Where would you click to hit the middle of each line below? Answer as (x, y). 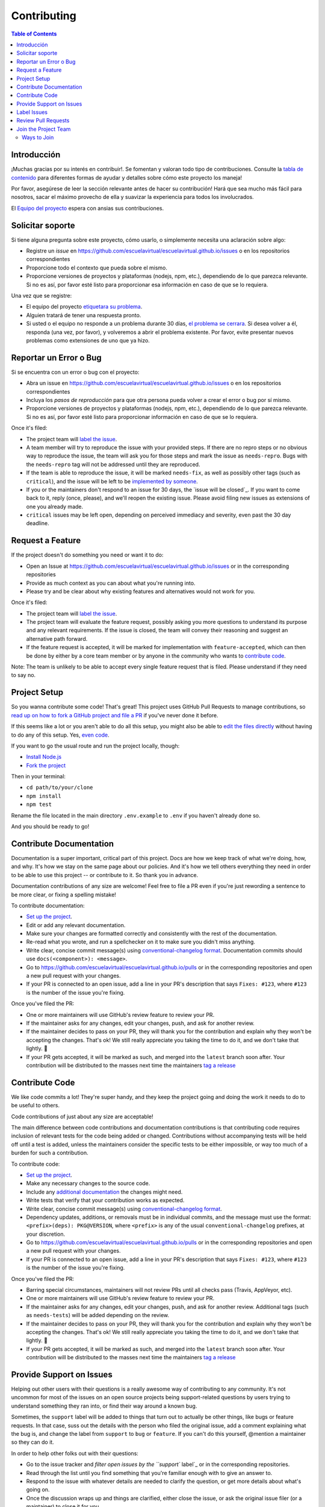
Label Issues (32, 112)
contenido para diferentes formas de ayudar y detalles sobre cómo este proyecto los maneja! (127, 177)
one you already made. (55, 506)
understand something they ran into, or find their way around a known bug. (104, 1406)
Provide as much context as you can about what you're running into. (111, 583)
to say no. (23, 675)
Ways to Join (38, 137)
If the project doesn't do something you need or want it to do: (87, 555)
